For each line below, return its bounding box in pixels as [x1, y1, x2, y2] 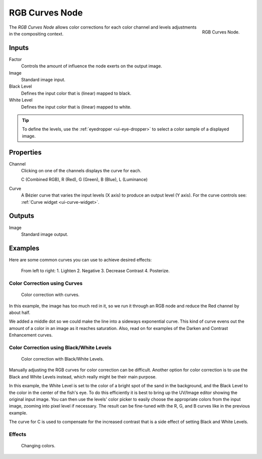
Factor [9, 56, 22, 62]
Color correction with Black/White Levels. [21, 356, 104, 362]
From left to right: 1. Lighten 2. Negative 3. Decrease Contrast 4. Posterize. [21, 268, 170, 274]
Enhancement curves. [9, 332, 53, 338]
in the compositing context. [9, 31, 64, 36]
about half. [9, 310, 31, 315]
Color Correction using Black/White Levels [9, 344, 112, 351]
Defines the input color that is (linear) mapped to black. [21, 90, 131, 96]
